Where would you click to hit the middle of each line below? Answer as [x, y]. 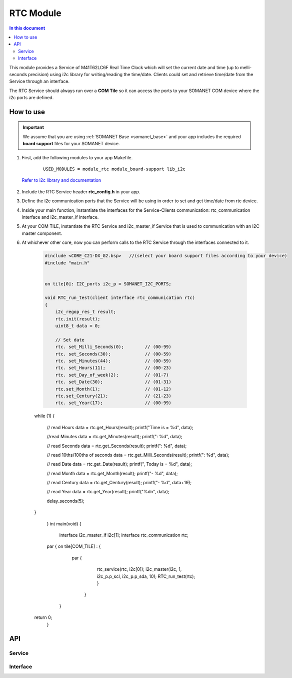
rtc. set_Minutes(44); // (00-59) [113, 361]
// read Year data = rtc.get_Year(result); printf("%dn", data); [108, 492]
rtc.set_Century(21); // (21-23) [113, 396]
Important [33, 127]
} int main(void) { [64, 524]
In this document [27, 28]
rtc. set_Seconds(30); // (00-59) [113, 354]
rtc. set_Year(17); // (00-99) [113, 403]
